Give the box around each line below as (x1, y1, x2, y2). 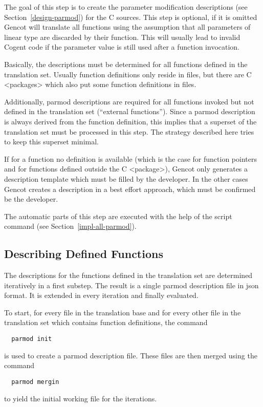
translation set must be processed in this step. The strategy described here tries (4, 126, 254, 137)
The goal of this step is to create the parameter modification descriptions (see (4, 2, 248, 12)
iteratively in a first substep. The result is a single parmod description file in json (4, 280, 259, 290)
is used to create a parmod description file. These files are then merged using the (4, 350, 257, 360)
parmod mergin (11, 378, 59, 385)
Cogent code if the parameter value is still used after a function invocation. (4, 41, 240, 52)
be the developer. (4, 194, 58, 204)
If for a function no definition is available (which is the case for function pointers (4, 153, 257, 164)
